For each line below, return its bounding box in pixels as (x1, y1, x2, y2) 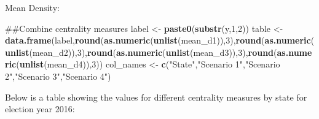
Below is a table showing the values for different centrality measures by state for (5, 90, 307, 103)
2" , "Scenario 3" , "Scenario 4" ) (5, 69, 111, 82)
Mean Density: (5, 1, 60, 13)
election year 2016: (5, 102, 75, 115)
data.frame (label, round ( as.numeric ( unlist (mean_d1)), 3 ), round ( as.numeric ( (5, 34, 315, 47)
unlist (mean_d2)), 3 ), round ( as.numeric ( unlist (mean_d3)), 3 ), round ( (5, 45, 277, 58)
